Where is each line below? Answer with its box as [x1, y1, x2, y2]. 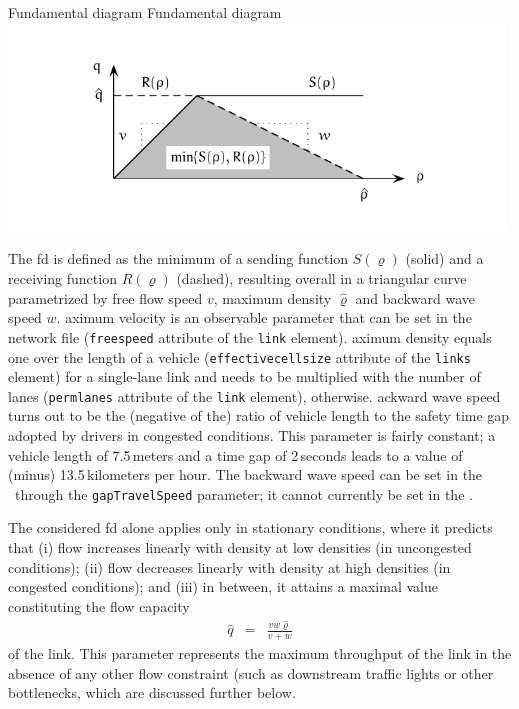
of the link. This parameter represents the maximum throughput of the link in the [8, 643, 512, 664]
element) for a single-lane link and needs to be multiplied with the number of [8, 366, 481, 387]
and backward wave [355, 287, 475, 308]
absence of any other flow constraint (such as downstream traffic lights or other [8, 662, 494, 683]
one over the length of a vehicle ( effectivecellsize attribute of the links [8, 346, 471, 367]
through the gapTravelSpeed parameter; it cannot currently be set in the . [14, 483, 473, 504]
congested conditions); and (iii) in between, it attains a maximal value [8, 576, 438, 597]
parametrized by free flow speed [8, 287, 203, 308]
